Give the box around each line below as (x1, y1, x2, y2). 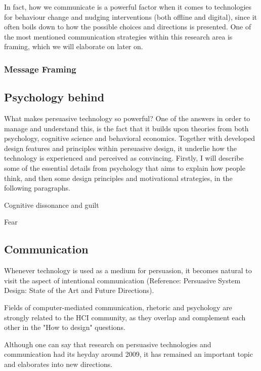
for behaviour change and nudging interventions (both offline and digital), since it (4, 11, 257, 22)
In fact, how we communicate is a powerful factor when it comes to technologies (4, 2, 252, 12)
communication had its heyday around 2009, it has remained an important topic (4, 349, 253, 359)
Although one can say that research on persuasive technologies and (4, 339, 211, 349)
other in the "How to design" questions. (4, 322, 125, 332)
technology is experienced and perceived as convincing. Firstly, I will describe (4, 153, 244, 163)
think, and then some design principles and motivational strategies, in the (4, 172, 233, 183)
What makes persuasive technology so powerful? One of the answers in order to (4, 113, 250, 124)
